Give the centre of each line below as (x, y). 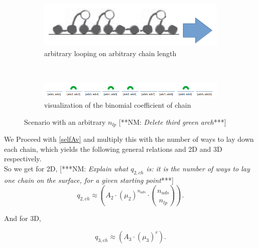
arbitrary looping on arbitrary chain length (110, 53)
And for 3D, (23, 218)
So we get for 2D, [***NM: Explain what (66, 169)
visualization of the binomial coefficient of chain (118, 105)
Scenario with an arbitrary (65, 121)
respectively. (23, 159)
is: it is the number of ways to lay (198, 169)
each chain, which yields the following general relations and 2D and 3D (113, 149)
